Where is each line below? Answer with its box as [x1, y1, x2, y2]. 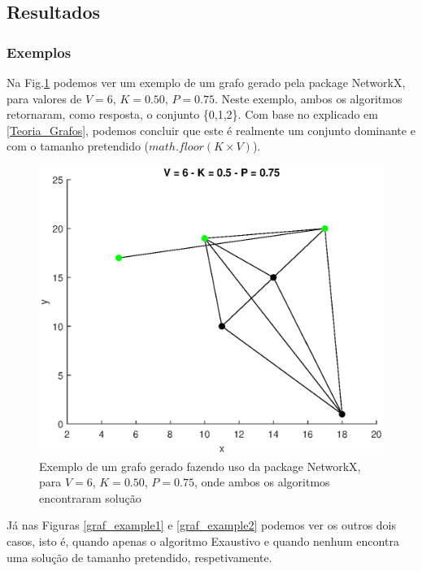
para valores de [7, 89, 82, 107]
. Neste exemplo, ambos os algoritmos [214, 89, 402, 107]
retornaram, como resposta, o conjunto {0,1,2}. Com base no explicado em [7, 106, 378, 123]
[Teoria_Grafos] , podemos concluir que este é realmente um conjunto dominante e [7, 121, 415, 138]
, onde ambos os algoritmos [194, 473, 330, 490]
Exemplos [7, 41, 72, 62]
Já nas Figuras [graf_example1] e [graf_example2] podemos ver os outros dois [7, 517, 396, 534]
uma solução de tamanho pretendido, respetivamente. [7, 548, 272, 565]
